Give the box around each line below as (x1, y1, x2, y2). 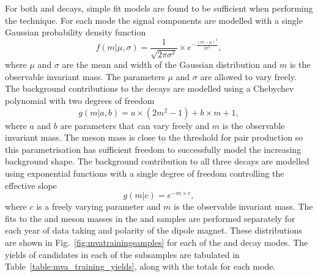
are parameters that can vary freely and (60, 119, 210, 131)
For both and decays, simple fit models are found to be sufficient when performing (5, 2, 313, 14)
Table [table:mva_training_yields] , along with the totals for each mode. (5, 260, 276, 273)
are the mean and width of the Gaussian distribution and (62, 58, 277, 71)
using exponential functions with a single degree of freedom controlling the (5, 166, 284, 179)
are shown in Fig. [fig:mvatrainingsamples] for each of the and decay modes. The (5, 235, 308, 248)
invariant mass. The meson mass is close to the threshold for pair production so (5, 131, 303, 144)
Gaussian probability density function (5, 26, 146, 39)
